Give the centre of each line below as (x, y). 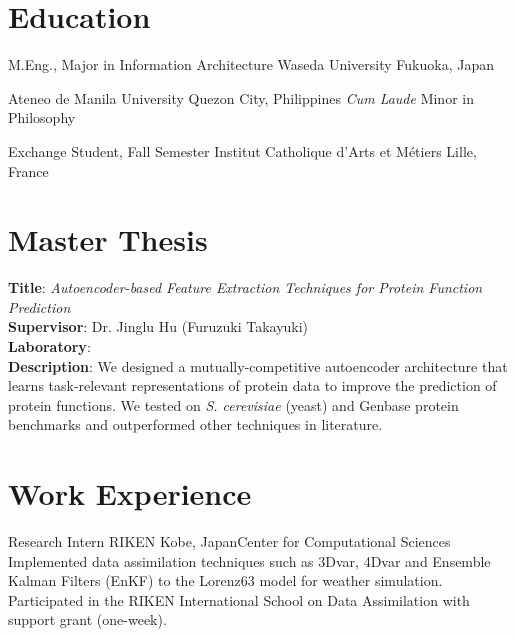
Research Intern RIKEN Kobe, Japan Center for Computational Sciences (229, 541)
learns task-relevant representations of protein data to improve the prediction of (252, 385)
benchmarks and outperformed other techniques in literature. (195, 424)
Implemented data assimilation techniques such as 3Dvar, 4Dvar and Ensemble (249, 560)
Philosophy (42, 117)
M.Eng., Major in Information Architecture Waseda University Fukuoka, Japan (251, 64)
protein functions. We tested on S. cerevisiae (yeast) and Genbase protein (233, 404)
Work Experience (130, 493)
